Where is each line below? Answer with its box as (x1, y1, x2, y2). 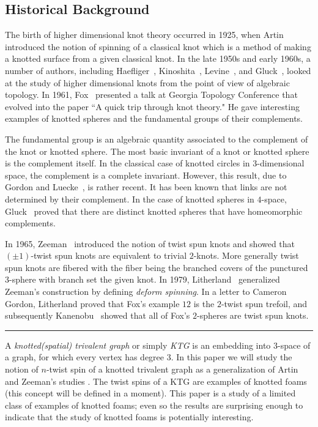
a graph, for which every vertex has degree (5, 351, 165, 363)
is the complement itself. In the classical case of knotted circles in (5, 157, 250, 169)
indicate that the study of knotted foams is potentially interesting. (5, 410, 254, 423)
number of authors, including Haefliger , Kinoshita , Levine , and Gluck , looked (5, 64, 311, 76)
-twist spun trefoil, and (221, 297, 308, 310)
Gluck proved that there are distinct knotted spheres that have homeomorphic (5, 204, 303, 217)
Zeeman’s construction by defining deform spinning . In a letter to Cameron (5, 285, 287, 298)
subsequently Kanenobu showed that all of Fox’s (5, 309, 190, 322)
